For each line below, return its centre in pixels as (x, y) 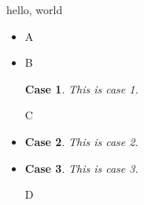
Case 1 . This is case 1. (81, 88)
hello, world (35, 9)
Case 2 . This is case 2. (81, 141)
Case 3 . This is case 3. (81, 168)
